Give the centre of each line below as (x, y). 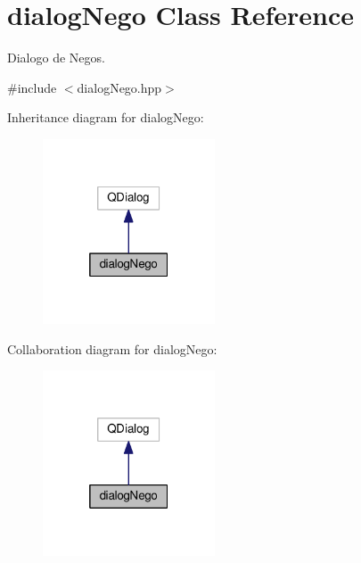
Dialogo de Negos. (56, 58)
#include (32, 87)
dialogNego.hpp (119, 87)
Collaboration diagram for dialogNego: (112, 348)
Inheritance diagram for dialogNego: (106, 117)
